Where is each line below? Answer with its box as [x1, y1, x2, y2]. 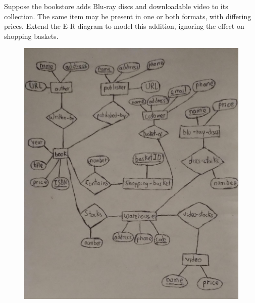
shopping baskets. [4, 30, 59, 41]
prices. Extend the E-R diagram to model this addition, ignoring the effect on [4, 21, 244, 31]
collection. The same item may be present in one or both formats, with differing [4, 11, 251, 21]
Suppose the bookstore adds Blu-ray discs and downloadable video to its [4, 1, 228, 11]
